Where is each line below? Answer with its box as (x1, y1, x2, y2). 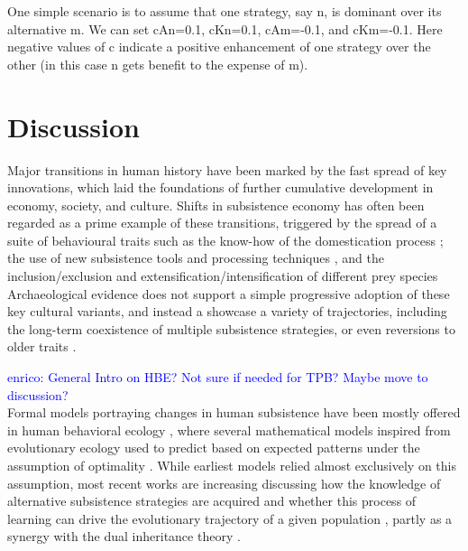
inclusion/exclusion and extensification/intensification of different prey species (7, 266, 438, 285)
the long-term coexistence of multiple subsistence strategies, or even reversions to (7, 319, 455, 338)
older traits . (7, 337, 77, 356)
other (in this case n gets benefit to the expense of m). (7, 54, 308, 73)
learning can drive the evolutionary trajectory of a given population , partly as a (7, 509, 453, 528)
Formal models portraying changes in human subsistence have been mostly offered (7, 403, 461, 422)
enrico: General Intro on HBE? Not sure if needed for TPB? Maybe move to (7, 368, 428, 387)
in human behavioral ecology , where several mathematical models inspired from (7, 420, 451, 439)
